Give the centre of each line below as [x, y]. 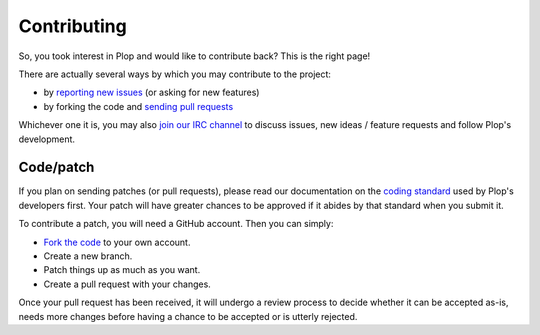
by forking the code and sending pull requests [138, 106]
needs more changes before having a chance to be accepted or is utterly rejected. [188, 316]
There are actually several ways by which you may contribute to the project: [175, 74]
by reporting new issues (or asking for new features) [151, 92]
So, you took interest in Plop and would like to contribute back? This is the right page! [194, 56]
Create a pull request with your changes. [127, 284]
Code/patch [56, 167]
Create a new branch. [88, 256]
